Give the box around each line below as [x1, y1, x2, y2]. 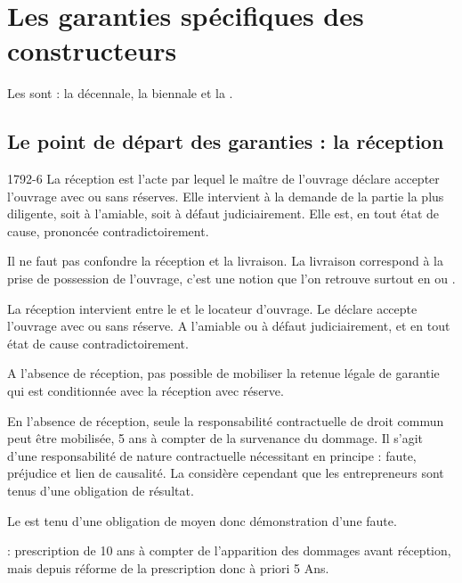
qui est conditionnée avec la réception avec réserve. [7, 382, 284, 400]
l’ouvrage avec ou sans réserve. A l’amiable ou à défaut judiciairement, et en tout [7, 316, 450, 335]
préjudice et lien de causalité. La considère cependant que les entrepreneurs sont [7, 464, 444, 482]
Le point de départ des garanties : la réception [7, 127, 444, 155]
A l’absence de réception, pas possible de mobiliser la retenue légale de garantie [7, 364, 440, 382]
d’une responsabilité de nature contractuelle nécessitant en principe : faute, [7, 446, 417, 464]
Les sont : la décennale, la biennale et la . [7, 84, 233, 103]
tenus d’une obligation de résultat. [7, 481, 194, 500]
